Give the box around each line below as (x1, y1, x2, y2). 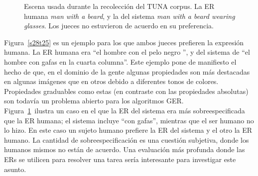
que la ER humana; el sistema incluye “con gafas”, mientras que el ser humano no (4, 115, 254, 125)
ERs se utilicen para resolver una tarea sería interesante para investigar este (4, 154, 236, 164)
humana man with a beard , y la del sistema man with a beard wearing (24, 10, 235, 21)
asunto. (4, 164, 26, 174)
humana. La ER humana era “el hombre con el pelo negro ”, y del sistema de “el (4, 47, 250, 57)
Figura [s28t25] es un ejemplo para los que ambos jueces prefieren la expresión (4, 37, 244, 47)
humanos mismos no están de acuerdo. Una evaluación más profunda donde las (4, 144, 245, 155)
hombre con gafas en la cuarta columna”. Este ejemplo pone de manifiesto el (4, 56, 237, 67)
